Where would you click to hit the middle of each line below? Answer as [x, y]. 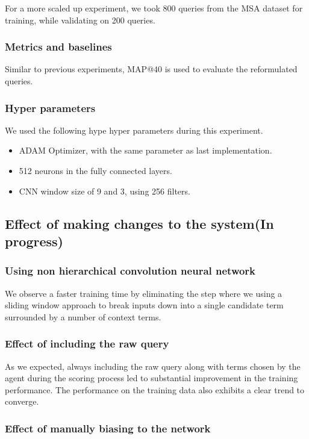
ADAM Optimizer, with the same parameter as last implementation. [145, 150]
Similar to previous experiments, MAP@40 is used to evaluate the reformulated [151, 69]
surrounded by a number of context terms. [83, 316]
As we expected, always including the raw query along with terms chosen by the [153, 366]
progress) [34, 241]
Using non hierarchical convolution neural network [130, 271]
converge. [22, 401]
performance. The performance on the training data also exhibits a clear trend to [155, 389]
